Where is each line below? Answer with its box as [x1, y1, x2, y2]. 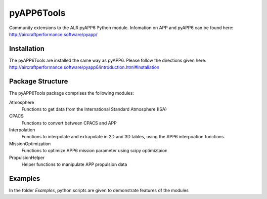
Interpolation [9, 127, 35, 133]
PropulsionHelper [9, 155, 45, 160]
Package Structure [9, 77, 68, 86]
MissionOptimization [9, 141, 51, 147]
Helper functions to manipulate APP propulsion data [21, 161, 127, 167]
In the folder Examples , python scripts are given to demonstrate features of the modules [9, 187, 189, 193]
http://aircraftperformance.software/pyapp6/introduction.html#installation [9, 64, 160, 70]
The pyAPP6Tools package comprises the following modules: [9, 90, 134, 96]
